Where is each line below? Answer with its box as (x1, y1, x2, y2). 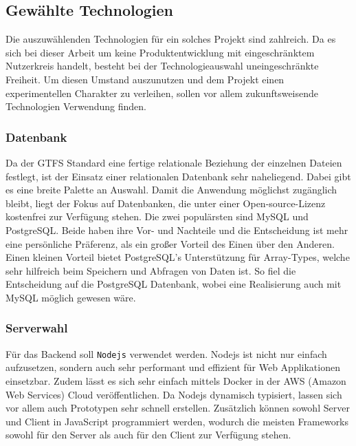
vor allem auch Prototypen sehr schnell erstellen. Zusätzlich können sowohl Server (5, 401, 350, 415)
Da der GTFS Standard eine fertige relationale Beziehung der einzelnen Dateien (5, 155, 342, 169)
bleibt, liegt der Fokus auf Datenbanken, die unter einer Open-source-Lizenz (5, 195, 326, 210)
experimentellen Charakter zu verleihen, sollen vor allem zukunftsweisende (5, 85, 319, 100)
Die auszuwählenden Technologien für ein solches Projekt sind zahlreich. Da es (5, 32, 336, 46)
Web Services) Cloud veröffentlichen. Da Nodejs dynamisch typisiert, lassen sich (5, 387, 342, 401)
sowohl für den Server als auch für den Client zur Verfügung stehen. (5, 427, 291, 442)
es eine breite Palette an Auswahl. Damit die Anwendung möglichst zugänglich (5, 182, 337, 197)
